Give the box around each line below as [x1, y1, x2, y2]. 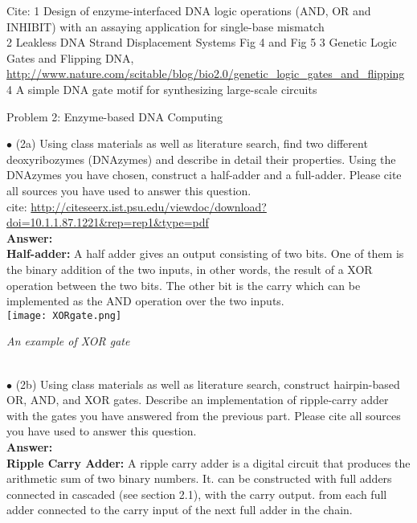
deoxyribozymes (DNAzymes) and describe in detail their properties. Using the [6, 150, 396, 167]
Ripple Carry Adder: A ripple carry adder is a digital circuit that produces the [6, 454, 411, 471]
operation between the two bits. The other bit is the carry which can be [6, 276, 361, 293]
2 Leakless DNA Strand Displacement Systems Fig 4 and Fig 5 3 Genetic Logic [6, 34, 397, 51]
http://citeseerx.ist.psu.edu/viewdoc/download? [31, 198, 267, 215]
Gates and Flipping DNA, [6, 49, 134, 66]
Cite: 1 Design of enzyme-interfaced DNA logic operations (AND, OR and [6, 2, 371, 18]
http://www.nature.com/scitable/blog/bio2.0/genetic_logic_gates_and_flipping [6, 65, 405, 82]
